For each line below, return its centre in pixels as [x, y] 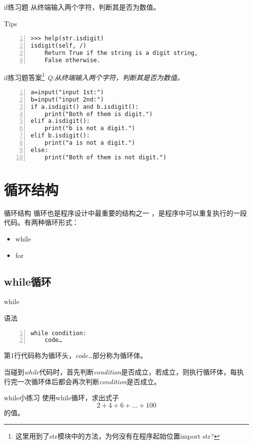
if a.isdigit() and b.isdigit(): [85, 107]
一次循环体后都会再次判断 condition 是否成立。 [89, 381]
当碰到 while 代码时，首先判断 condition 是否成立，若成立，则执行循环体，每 [120, 371]
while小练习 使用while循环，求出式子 [62, 398]
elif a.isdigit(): [60, 121]
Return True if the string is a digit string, [121, 53]
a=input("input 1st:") [67, 92]
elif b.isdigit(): [60, 136]
